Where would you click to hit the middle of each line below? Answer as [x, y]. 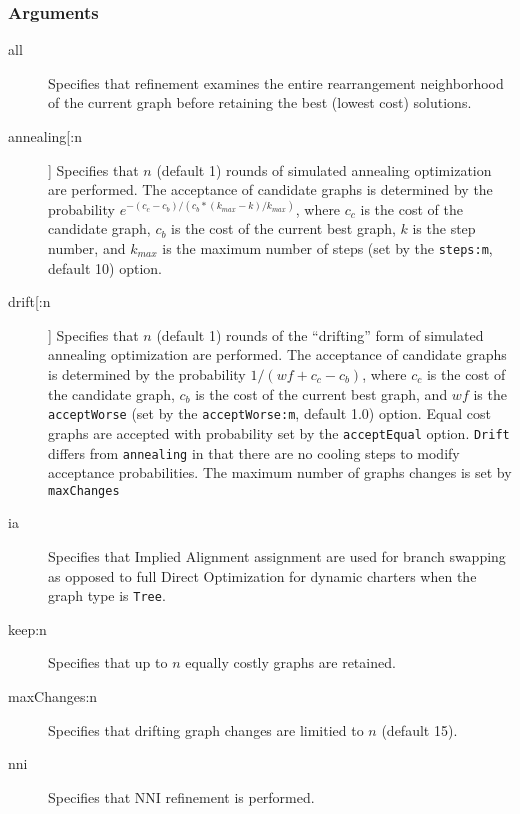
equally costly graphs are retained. [290, 662]
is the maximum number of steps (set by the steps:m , [327, 247]
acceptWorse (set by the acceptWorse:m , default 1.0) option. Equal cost [269, 413]
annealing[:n [45, 136]
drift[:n [29, 301]
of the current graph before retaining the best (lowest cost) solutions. [260, 102]
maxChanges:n [53, 696]
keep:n [27, 628]
